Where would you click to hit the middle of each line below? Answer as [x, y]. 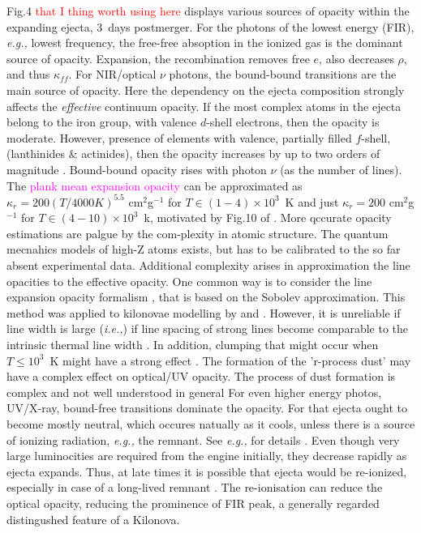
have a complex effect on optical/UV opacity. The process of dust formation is [201, 376]
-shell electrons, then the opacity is [293, 122]
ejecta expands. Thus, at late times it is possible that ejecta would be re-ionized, [207, 471]
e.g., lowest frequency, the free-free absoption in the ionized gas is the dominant [205, 43]
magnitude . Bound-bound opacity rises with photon [137, 169]
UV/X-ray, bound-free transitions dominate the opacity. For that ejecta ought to [207, 408]
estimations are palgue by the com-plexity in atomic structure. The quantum [198, 233]
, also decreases [357, 58]
